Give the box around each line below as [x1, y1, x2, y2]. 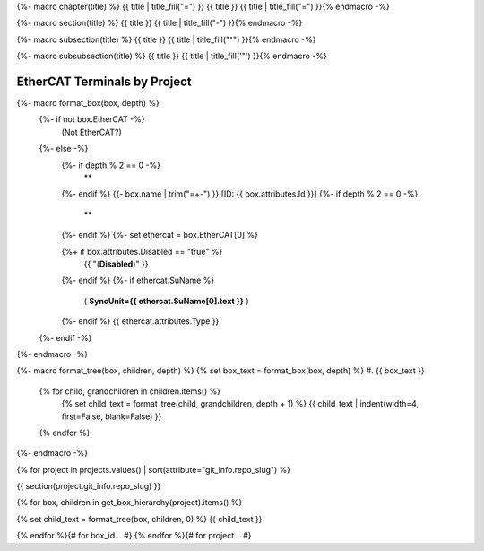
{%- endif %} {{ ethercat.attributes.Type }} [61, 316, 220, 327]
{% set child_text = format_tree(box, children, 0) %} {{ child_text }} [16, 513, 263, 524]
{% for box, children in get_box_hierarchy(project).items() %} [16, 497, 243, 508]
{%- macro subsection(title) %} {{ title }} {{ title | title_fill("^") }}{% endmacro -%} [16, 34, 316, 45]
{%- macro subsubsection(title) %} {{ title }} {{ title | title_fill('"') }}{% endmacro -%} [16, 50, 327, 62]
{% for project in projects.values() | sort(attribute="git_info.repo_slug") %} [16, 464, 291, 475]
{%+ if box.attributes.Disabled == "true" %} [61, 246, 223, 257]
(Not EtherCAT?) [61, 127, 122, 137]
